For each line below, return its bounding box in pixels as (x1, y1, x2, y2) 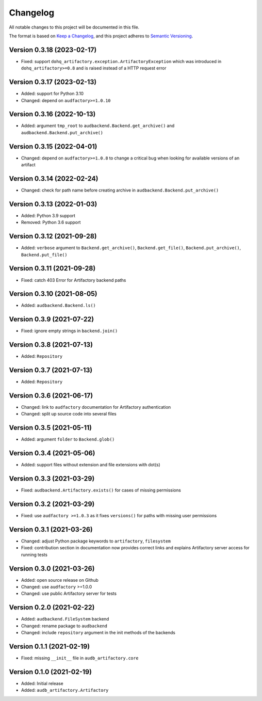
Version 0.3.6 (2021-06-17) (9, 391, 93, 399)
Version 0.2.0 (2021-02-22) (9, 604, 95, 612)
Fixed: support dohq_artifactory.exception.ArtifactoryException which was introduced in (21, 58, 222, 64)
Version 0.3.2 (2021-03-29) (9, 500, 95, 508)
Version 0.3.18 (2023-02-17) (9, 46, 97, 54)
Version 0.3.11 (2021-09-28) (9, 264, 96, 272)
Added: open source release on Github (21, 577, 99, 583)
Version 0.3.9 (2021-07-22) (9, 315, 94, 323)
